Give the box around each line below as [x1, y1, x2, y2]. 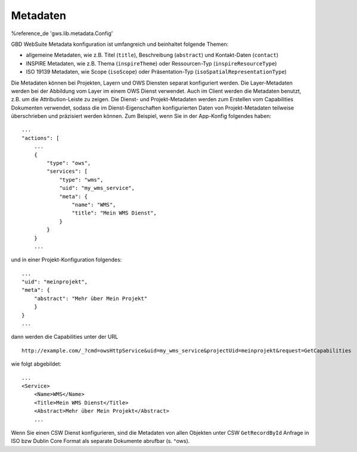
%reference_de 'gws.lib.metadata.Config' [11, 30, 113, 37]
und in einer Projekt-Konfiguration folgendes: [11, 256, 122, 263]
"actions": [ [21, 135, 60, 141]
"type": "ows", [46, 160, 91, 167]
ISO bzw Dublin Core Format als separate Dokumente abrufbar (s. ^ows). [11, 438, 190, 445]
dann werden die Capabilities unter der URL [11, 333, 119, 341]
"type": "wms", [59, 176, 104, 183]
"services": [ [46, 168, 88, 175]
